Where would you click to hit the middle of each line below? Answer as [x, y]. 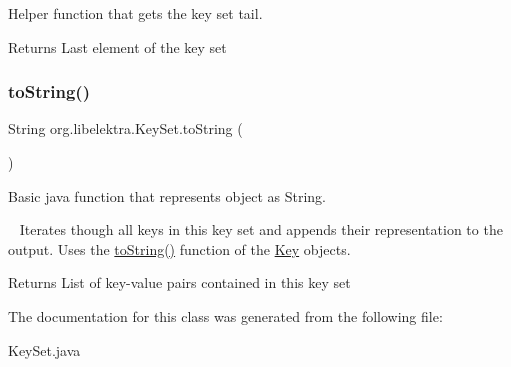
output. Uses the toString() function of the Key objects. [179, 248]
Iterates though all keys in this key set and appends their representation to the [261, 229]
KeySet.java [44, 349]
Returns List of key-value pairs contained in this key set [179, 282]
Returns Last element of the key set [117, 46]
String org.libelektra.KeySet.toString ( [125, 128]
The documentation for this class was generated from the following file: [225, 315]
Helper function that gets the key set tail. [135, 13]
